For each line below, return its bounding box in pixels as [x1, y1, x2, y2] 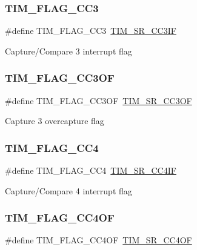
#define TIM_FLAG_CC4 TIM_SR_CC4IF [5, 164, 176, 177]
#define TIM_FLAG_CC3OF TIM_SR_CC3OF [5, 94, 192, 107]
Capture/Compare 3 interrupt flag [5, 44, 132, 57]
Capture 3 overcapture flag [5, 114, 104, 127]
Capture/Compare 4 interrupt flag [5, 184, 132, 197]
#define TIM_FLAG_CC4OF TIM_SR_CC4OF [5, 234, 192, 246]
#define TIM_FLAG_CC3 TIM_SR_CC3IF [5, 24, 176, 37]
